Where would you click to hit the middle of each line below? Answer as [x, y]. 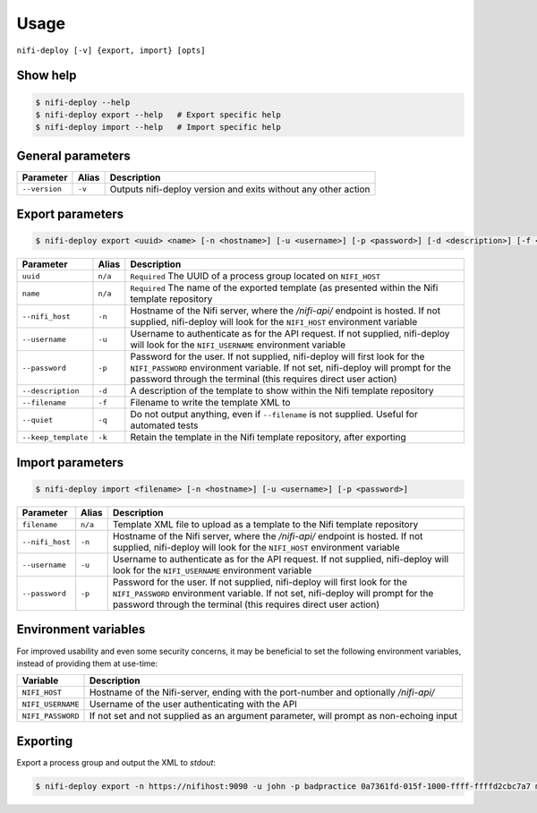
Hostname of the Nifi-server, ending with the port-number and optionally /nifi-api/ [262, 692]
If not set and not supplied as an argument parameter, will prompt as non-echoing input [273, 716]
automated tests [164, 425]
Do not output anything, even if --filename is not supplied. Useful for [274, 415]
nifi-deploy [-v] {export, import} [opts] [111, 50]
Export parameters [70, 214]
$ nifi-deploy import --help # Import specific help [158, 127]
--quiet [38, 419]
